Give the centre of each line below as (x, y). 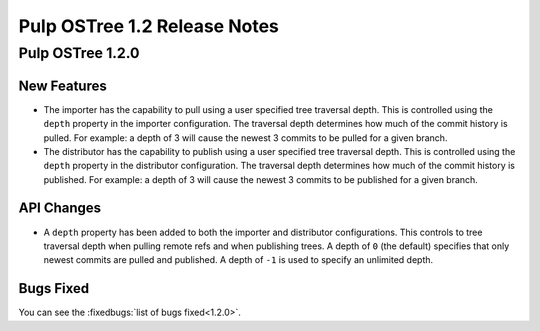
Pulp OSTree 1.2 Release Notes (149, 26)
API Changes (60, 208)
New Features (62, 85)
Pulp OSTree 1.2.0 (79, 53)
